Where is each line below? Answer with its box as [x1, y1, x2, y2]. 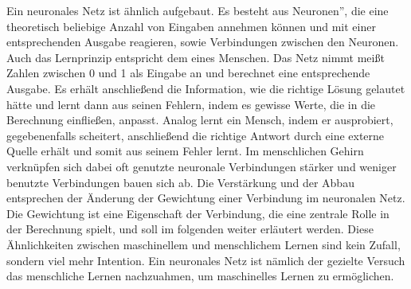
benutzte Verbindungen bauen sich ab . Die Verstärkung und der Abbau [6, 174, 354, 190]
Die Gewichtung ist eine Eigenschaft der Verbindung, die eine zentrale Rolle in [6, 205, 389, 221]
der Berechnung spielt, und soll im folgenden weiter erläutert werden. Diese [6, 221, 374, 237]
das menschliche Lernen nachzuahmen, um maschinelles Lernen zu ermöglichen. [6, 268, 394, 284]
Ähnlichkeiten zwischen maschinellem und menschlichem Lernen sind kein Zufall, [6, 236, 401, 252]
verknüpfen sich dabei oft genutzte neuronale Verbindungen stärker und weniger [6, 158, 397, 174]
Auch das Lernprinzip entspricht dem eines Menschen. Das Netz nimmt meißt [6, 49, 385, 65]
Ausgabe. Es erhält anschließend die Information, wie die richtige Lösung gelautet [6, 80, 405, 96]
